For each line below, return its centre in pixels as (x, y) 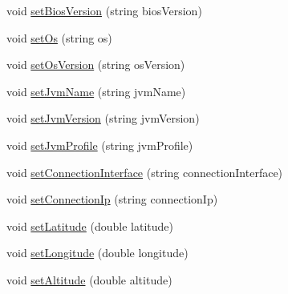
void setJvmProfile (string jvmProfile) (100, 145)
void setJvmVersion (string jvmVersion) (103, 118)
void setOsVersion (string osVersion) (96, 64)
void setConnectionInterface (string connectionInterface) (145, 172)
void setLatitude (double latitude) (90, 226)
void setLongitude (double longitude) (97, 253)
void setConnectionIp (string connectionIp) (112, 199)
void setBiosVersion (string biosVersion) (104, 10)
